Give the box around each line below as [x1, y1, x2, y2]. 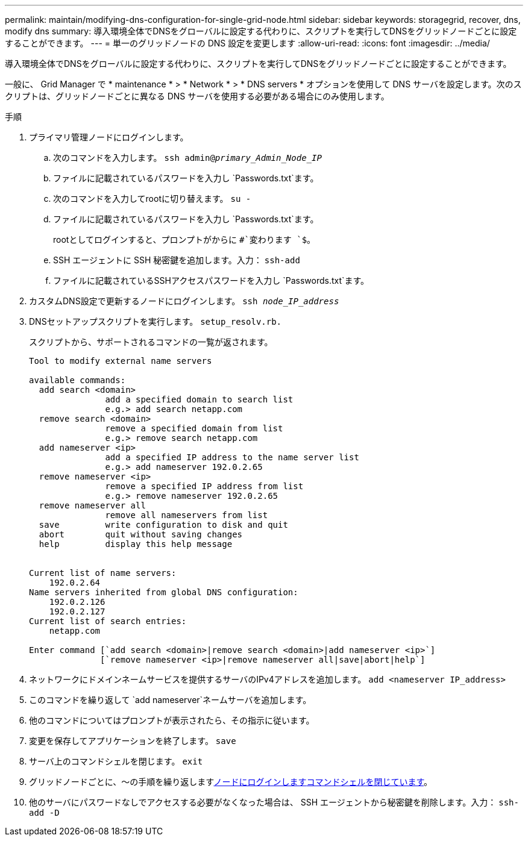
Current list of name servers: [29, 568, 177, 578]
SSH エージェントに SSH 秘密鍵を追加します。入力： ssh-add [53, 255, 300, 265]
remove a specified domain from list [105, 424, 283, 433]
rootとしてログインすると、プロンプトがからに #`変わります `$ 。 [53, 234, 316, 245]
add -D [29, 808, 60, 818]
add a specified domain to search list [105, 395, 294, 404]
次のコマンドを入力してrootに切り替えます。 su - [53, 193, 251, 204]
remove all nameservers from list [105, 510, 268, 520]
